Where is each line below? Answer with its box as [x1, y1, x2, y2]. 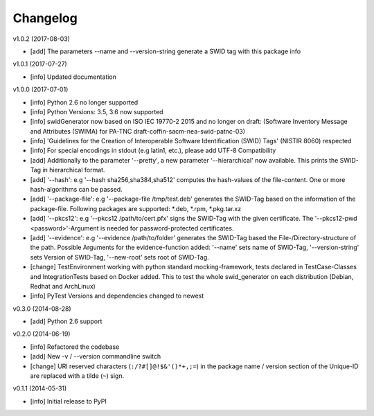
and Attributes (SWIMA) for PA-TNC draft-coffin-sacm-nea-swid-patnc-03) [30, 127, 246, 135]
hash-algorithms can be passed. [30, 186, 123, 194]
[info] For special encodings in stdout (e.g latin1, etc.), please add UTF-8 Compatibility [30, 146, 276, 155]
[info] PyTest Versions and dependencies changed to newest [30, 291, 204, 300]
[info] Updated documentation [30, 73, 117, 81]
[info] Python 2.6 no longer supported [30, 98, 139, 107]
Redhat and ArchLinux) [30, 282, 96, 290]
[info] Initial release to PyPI [30, 397, 107, 405]
